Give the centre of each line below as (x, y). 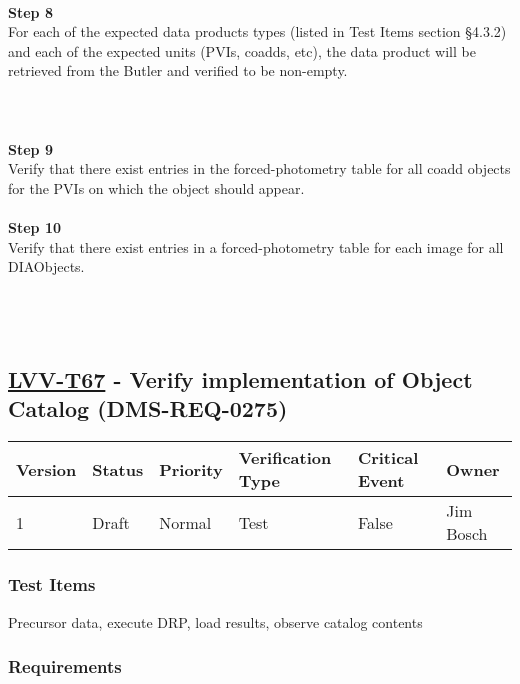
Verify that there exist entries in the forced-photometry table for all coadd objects (259, 168)
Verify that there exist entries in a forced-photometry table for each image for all (256, 246)
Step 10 (34, 227)
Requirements (65, 666)
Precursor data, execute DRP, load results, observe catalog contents (215, 621)
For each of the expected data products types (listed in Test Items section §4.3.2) (257, 31)
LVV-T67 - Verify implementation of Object (240, 379)
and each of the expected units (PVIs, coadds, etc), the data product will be (242, 50)
